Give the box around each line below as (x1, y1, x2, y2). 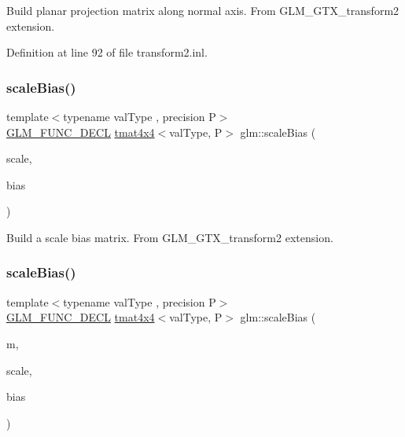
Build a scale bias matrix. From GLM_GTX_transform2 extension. (6, 229, 333, 245)
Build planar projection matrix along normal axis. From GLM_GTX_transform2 (6, 2, 399, 18)
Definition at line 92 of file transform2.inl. (6, 44, 208, 61)
